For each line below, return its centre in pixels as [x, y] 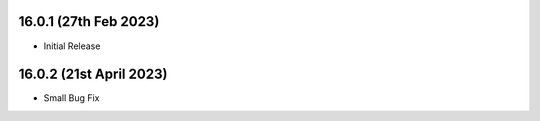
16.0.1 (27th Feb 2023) [89, 21]
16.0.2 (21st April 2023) [93, 74]
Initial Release [72, 46]
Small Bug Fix [71, 98]
